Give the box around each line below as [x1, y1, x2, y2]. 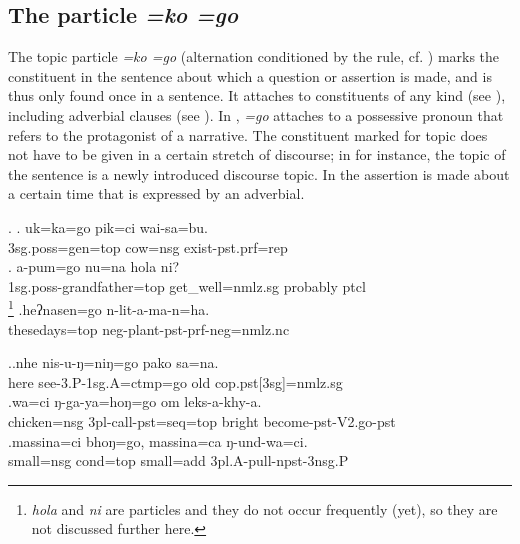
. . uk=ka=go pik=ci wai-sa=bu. [8, 216, 208, 237]
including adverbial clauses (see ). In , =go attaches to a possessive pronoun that [8, 104, 504, 125]
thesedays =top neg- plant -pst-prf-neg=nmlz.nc [8, 318, 290, 339]
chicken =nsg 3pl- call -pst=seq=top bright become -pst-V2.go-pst [8, 410, 396, 431]
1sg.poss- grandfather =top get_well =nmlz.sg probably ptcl [8, 275, 366, 296]
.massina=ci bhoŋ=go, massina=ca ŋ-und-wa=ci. [8, 430, 308, 451]
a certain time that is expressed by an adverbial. [8, 183, 305, 204]
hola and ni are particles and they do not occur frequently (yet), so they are [31, 498, 498, 519]
